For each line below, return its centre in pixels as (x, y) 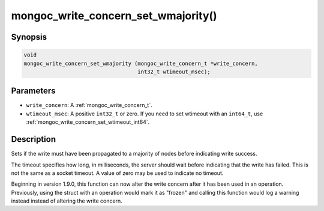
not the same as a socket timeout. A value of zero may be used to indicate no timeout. (117, 173)
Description (34, 139)
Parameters (33, 91)
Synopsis (29, 37)
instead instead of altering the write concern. (67, 201)
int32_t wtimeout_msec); (174, 72)
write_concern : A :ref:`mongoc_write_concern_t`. (89, 105)
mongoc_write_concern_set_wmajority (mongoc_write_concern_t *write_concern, (141, 63)
